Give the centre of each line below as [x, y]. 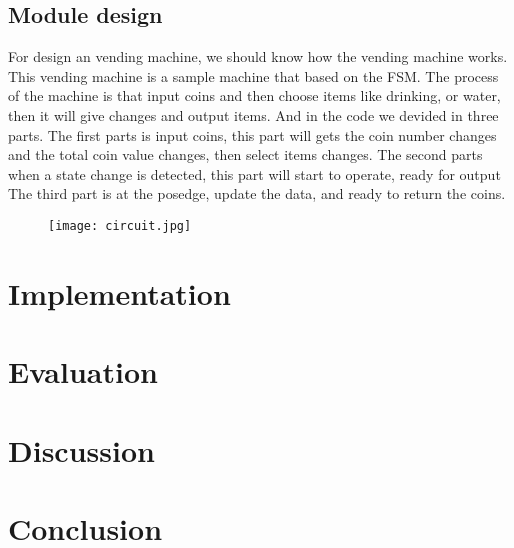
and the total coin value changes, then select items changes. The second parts [245, 154]
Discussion [81, 449]
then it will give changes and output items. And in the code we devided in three [253, 114]
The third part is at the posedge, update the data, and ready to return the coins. [257, 193]
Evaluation [83, 371]
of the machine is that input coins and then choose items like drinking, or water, [254, 95]
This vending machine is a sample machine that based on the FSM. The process [253, 75]
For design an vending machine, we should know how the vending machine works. [258, 56]
